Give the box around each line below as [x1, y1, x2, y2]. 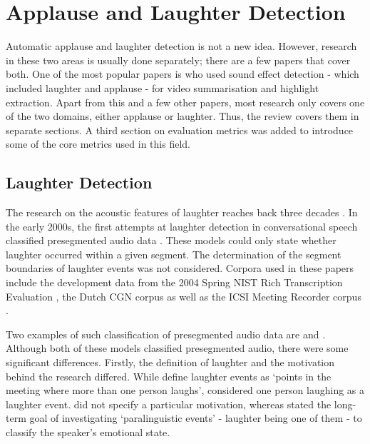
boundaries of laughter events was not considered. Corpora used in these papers [6, 261, 354, 276]
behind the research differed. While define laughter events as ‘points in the [6, 368, 332, 383]
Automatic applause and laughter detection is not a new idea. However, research [6, 39, 357, 54]
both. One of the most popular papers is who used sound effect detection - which [6, 66, 359, 81]
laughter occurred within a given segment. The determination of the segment [6, 246, 341, 261]
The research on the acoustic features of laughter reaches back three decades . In [6, 205, 358, 220]
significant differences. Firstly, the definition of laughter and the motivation [6, 355, 335, 370]
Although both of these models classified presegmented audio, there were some [6, 340, 349, 355]
